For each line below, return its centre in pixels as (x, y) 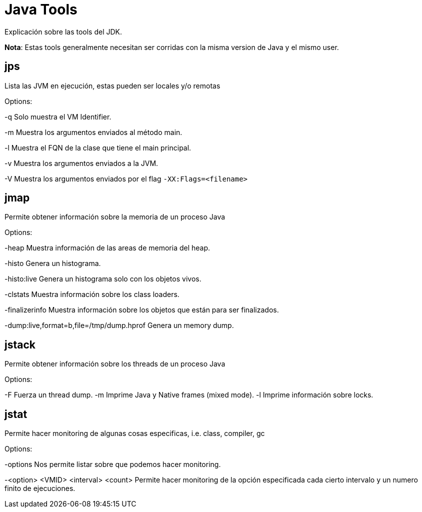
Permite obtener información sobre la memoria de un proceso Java (115, 217)
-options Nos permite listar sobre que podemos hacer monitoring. (113, 464)
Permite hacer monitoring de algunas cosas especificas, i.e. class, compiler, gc (135, 433)
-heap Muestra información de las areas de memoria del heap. (107, 248)
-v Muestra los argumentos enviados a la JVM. (81, 163)
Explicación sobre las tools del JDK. (63, 31)
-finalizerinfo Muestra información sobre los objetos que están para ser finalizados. (142, 310)
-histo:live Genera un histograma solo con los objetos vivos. (103, 279)
